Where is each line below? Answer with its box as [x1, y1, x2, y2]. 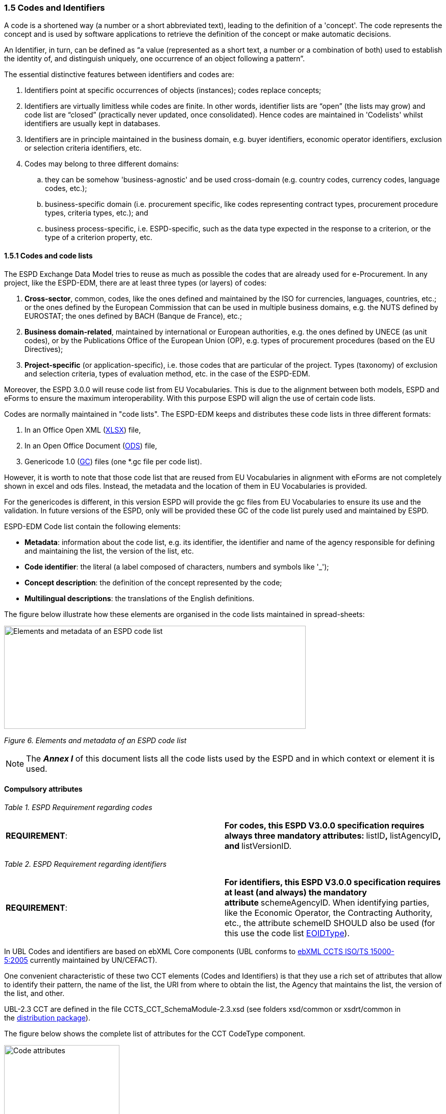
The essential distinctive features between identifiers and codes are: [4, 70, 234, 79]
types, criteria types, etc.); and [45, 208, 148, 218]
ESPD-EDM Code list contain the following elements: [4, 522, 181, 531]
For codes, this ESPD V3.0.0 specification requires [225, 820, 425, 831]
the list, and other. [4, 988, 65, 998]
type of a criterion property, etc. [45, 233, 153, 242]
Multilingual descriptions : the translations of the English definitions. [24, 594, 255, 603]
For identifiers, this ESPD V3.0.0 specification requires [225, 876, 441, 887]
